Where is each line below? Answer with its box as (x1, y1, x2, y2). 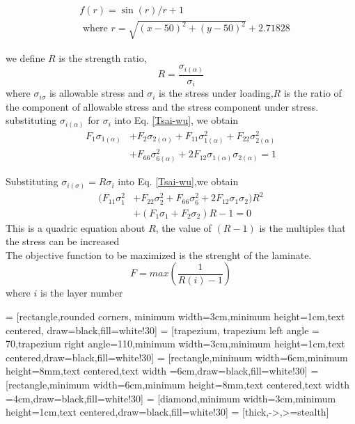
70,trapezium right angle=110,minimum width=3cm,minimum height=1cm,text (6, 336, 345, 351)
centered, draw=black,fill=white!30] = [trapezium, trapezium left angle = (6, 322, 319, 337)
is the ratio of (283, 86, 342, 100)
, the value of (155, 220, 212, 235)
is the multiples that (259, 220, 346, 235)
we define (6, 50, 45, 65)
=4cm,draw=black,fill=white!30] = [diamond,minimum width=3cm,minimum (6, 391, 336, 405)
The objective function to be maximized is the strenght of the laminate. (6, 247, 312, 262)
